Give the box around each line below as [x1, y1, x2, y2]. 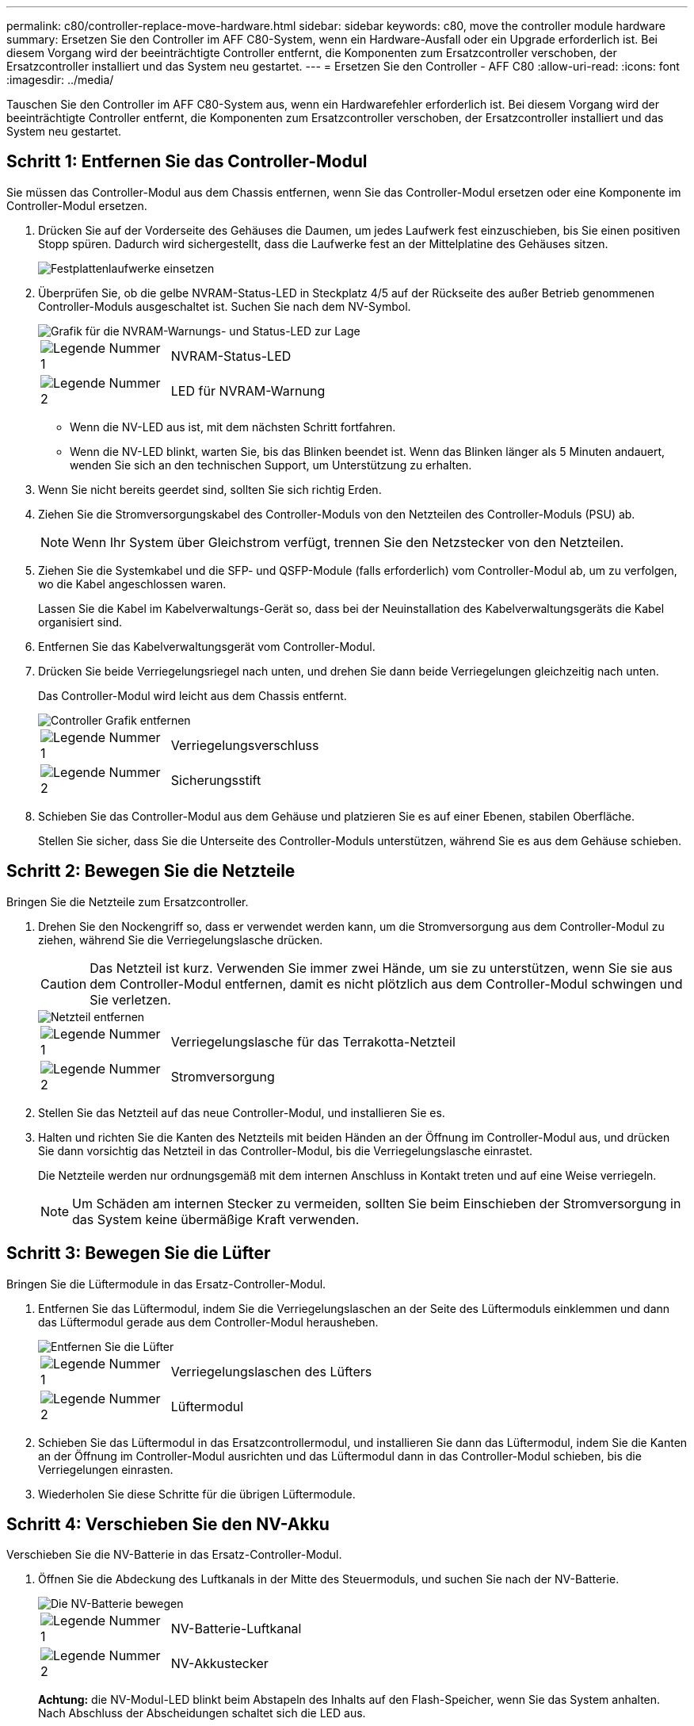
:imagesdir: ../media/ [6, 73, 114, 86]
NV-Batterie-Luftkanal [170, 1621, 302, 1637]
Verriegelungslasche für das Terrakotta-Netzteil [170, 1033, 456, 1050]
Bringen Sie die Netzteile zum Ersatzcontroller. [6, 894, 249, 909]
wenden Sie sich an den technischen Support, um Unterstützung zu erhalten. [70, 457, 472, 472]
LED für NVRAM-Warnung [170, 382, 326, 399]
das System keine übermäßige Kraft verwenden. [72, 1211, 360, 1227]
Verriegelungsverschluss [170, 737, 319, 753]
